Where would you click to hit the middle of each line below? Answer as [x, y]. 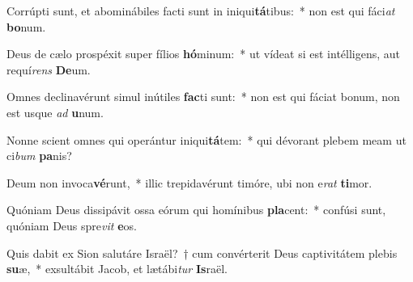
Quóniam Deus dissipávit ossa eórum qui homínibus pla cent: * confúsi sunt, [196, 210]
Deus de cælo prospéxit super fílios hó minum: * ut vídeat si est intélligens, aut [204, 54]
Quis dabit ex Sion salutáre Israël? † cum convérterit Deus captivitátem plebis [202, 253]
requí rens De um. [49, 69]
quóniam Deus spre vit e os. [72, 225]
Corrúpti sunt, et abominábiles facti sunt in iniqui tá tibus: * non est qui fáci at [201, 11]
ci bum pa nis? [39, 156]
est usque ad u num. [55, 112]
